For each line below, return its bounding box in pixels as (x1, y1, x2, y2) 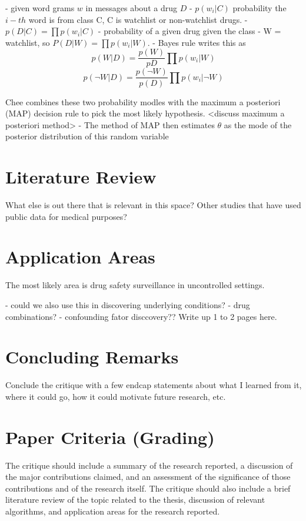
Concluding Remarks (5, 345, 179, 369)
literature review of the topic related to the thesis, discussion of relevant (5, 493, 265, 506)
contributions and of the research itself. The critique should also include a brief (5, 482, 291, 494)
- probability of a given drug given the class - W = (98, 25, 281, 37)
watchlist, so (5, 36, 50, 48)
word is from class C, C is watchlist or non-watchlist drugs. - (28, 13, 248, 25)
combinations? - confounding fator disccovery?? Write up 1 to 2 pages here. (5, 310, 277, 322)
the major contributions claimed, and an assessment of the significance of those (5, 470, 291, 483)
